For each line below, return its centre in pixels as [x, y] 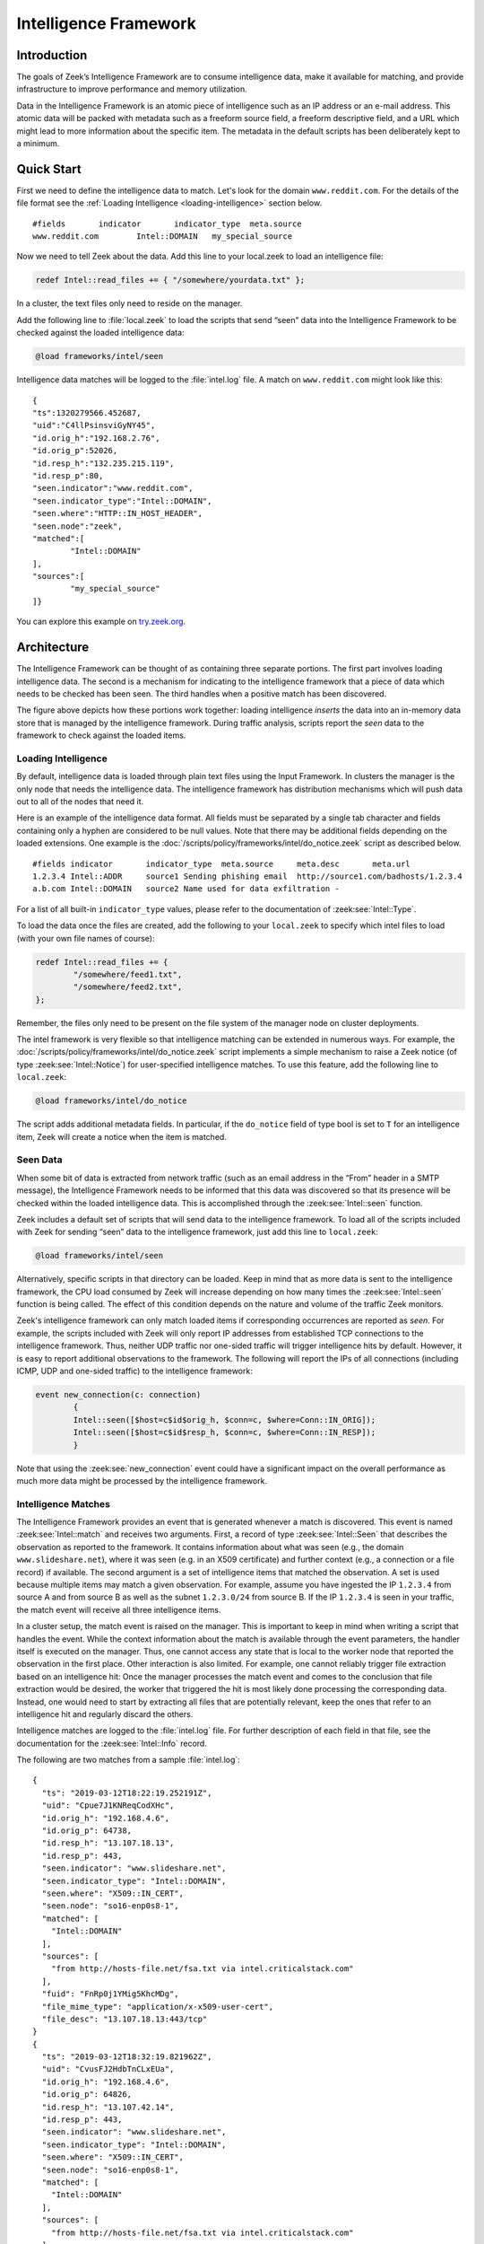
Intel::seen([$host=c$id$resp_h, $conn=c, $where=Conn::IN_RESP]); [225, 1433]
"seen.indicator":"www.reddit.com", [113, 488]
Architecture [53, 648]
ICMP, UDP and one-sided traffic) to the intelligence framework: [134, 1371]
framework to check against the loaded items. [101, 735]
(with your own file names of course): [86, 938]
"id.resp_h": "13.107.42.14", [108, 2107]
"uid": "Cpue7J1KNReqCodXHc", [108, 1806]
